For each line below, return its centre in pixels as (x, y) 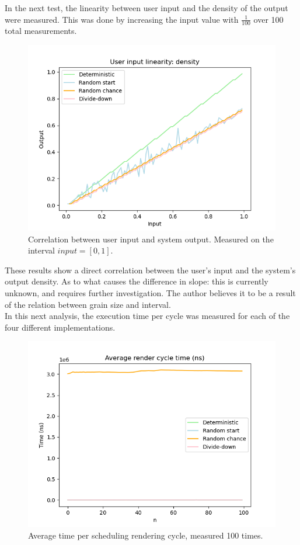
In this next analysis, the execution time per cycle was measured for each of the (147, 316)
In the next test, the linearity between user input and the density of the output (146, 8)
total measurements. (41, 31)
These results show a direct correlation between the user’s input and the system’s (150, 270)
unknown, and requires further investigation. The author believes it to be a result (150, 292)
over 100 (268, 19)
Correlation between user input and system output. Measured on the (151, 239)
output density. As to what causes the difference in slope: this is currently (137, 281)
